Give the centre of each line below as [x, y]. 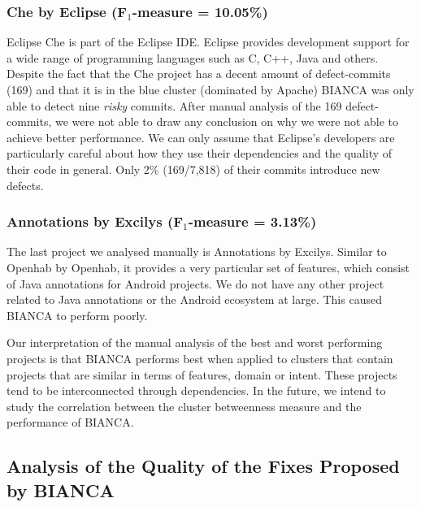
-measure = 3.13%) [252, 221]
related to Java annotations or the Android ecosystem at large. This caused [194, 299]
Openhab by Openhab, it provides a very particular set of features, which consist [208, 267]
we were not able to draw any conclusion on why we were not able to [227, 121]
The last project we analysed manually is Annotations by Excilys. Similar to [197, 251]
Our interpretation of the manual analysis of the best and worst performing [195, 342]
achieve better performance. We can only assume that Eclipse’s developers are [201, 137]
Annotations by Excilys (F [95, 221]
